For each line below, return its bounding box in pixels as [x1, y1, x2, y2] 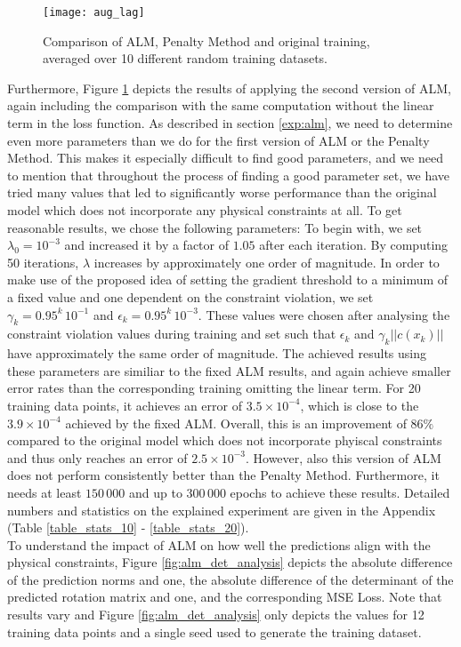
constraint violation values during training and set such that [7, 324, 336, 343]
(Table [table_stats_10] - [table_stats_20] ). [7, 518, 249, 537]
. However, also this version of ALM [245, 448, 441, 467]
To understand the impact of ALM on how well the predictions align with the [7, 535, 431, 554]
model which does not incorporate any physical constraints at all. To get [7, 201, 402, 219]
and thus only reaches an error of [7, 448, 188, 467]
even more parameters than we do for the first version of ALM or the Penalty [7, 131, 430, 149]
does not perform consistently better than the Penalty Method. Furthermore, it [7, 466, 440, 484]
